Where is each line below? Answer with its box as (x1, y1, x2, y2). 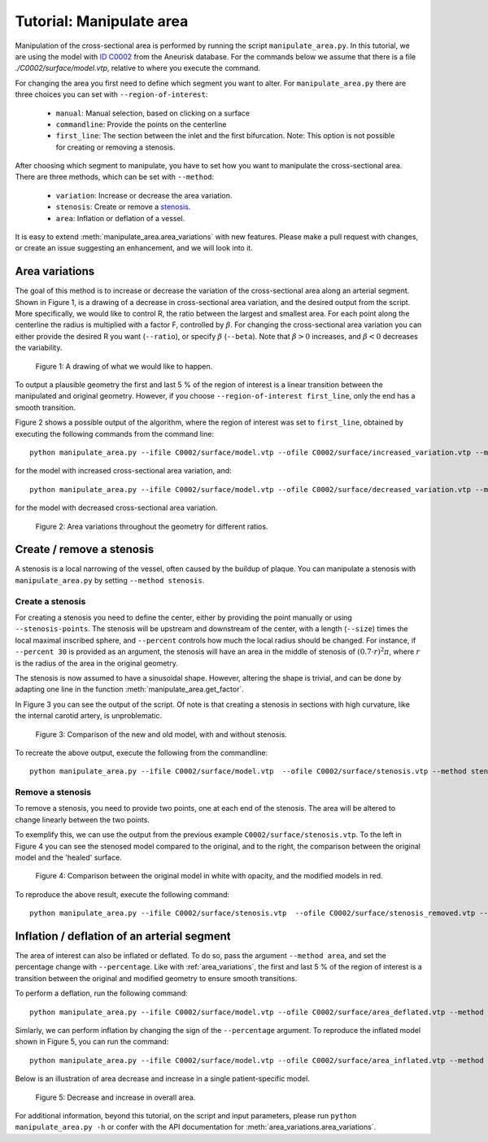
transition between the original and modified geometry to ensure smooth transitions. (15, 973, 298, 983)
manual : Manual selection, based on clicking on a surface (55, 108, 250, 118)
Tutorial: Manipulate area (15, 12, 189, 30)
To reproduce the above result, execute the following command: (15, 889, 230, 899)
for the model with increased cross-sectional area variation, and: (15, 466, 232, 476)
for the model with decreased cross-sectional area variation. (15, 503, 218, 512)
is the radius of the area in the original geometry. (15, 658, 178, 668)
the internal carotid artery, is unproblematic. (15, 711, 163, 721)
